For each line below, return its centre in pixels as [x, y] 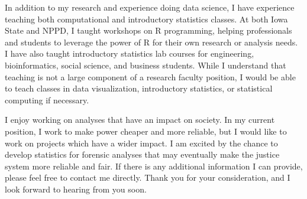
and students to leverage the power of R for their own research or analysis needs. [151, 42]
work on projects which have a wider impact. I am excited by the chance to [141, 143]
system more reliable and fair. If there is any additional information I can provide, [154, 166]
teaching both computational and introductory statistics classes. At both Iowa [146, 19]
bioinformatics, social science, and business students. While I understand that [146, 65]
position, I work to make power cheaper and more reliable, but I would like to [146, 131]
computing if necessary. [47, 99]
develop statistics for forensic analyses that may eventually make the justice [142, 154]
